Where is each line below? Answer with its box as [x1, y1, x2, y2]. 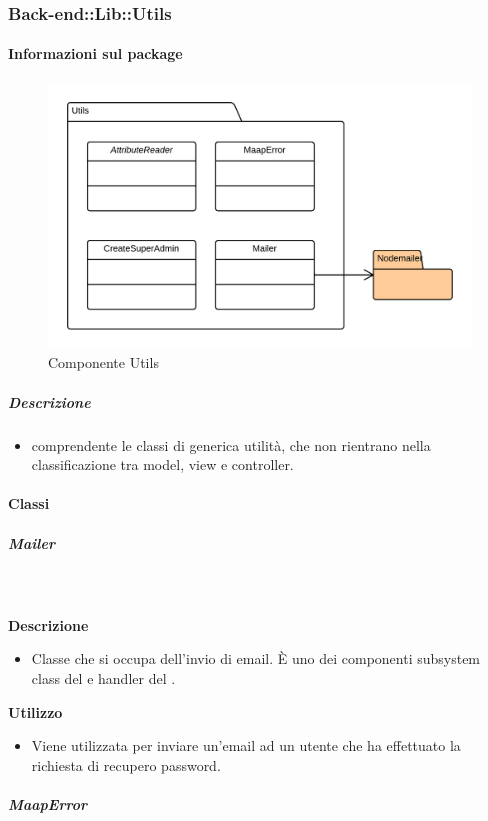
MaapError [8, 793, 87, 814]
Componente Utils [48, 352, 159, 373]
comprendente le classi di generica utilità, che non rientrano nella [31, 434, 431, 455]
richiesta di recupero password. [31, 754, 221, 775]
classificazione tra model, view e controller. [31, 454, 294, 475]
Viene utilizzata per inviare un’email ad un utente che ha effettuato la [31, 735, 461, 756]
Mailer [8, 532, 55, 553]
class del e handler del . [31, 667, 176, 688]
